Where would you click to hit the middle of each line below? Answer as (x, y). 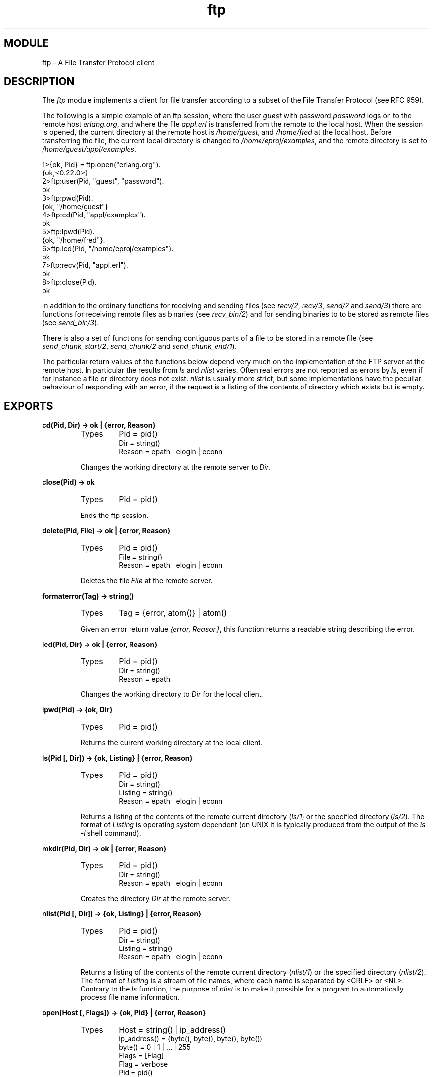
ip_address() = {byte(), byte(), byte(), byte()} (191, 1039)
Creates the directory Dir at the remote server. (155, 899)
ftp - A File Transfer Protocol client (98, 62)
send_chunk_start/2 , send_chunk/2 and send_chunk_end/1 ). (139, 346)
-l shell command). (111, 833)
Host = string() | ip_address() (173, 1030)
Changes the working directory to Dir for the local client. (172, 694)
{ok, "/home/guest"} (75, 207)
